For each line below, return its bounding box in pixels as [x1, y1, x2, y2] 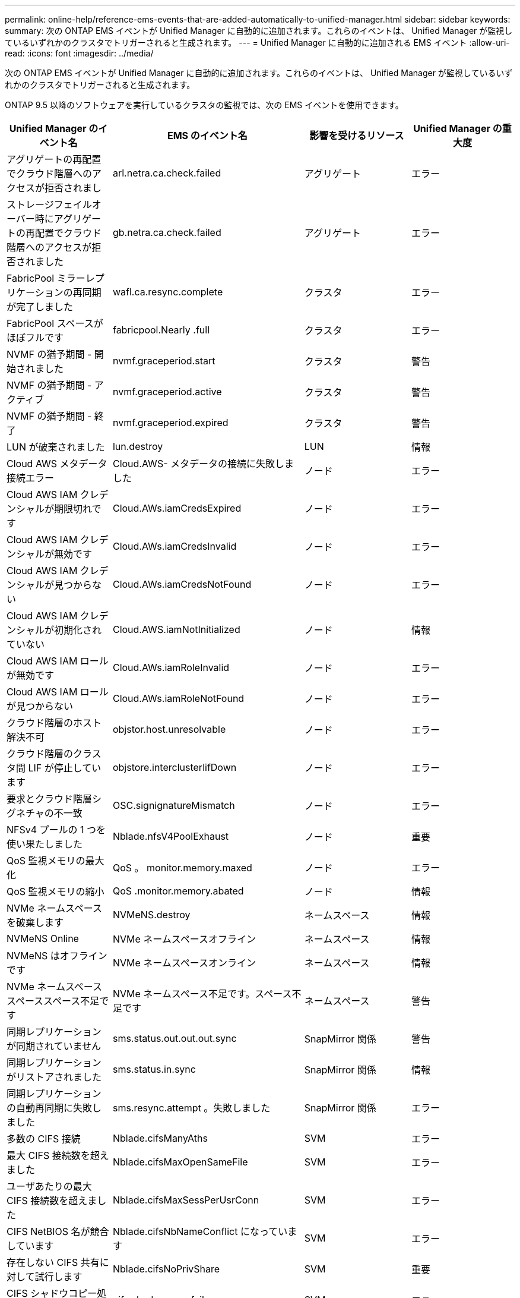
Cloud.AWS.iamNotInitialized [112, 623, 240, 635]
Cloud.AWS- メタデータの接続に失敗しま [112, 458, 294, 470]
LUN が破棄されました [7, 441, 105, 453]
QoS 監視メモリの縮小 [7, 886, 104, 897]
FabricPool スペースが [7, 317, 103, 329]
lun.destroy [112, 440, 163, 452]
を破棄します [7, 916, 64, 928]
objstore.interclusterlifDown [112, 761, 237, 773]
